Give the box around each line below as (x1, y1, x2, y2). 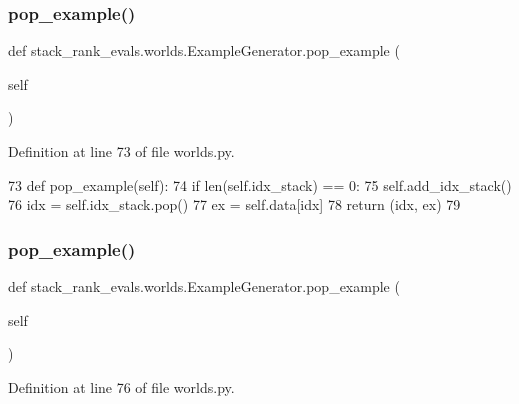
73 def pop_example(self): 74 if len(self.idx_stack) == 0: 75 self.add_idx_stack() (8, 174, 512, 195)
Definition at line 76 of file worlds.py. (8, 376, 235, 397)
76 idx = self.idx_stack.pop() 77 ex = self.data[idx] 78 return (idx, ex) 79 (8, 194, 461, 215)
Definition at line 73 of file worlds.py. (8, 141, 235, 161)
